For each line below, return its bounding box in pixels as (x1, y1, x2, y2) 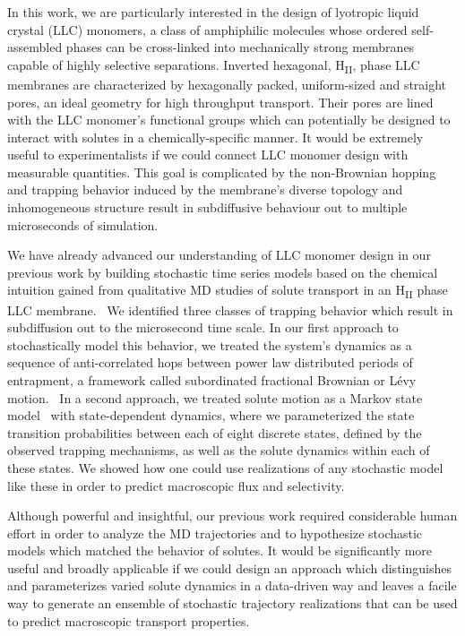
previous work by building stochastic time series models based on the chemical (7, 262, 438, 281)
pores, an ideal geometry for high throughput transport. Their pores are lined (7, 92, 434, 111)
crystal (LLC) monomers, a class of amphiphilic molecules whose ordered (7, 20, 408, 39)
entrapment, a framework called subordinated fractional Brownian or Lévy (7, 370, 417, 389)
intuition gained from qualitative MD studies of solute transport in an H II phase (7, 280, 448, 302)
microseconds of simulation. (7, 215, 159, 234)
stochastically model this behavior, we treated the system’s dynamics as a (7, 335, 412, 354)
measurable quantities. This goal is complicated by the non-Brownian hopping (7, 162, 436, 181)
